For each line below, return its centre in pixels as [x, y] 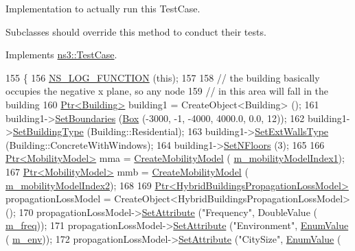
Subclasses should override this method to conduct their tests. [136, 31]
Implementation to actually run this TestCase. [103, 8]
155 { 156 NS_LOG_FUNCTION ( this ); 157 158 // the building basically [163, 77]
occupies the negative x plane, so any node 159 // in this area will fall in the [167, 91]
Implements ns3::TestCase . [61, 55]
